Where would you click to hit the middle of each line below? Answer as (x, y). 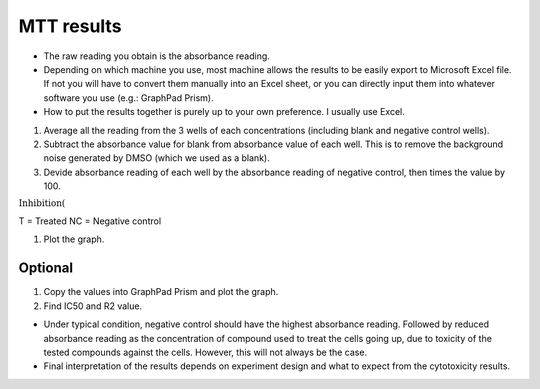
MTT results (70, 26)
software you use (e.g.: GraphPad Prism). (128, 97)
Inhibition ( (42, 203)
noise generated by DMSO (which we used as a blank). (156, 158)
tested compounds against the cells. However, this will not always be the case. (205, 352)
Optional (46, 268)
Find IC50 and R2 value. (93, 306)
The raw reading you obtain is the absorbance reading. (156, 56)
